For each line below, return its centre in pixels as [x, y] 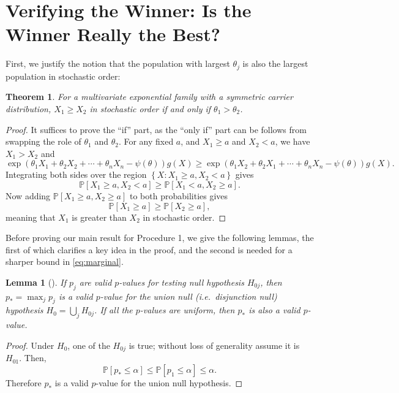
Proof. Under [30, 345]
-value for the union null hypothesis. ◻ [169, 382]
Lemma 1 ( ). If [36, 282]
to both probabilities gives [179, 195]
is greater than [99, 217]
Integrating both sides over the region [76, 174]
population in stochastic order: [63, 76]
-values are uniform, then [187, 310]
